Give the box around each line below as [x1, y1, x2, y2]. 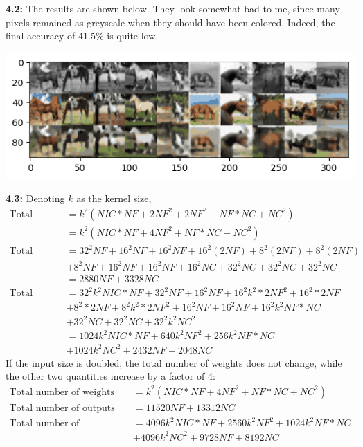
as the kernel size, [76, 191, 152, 206]
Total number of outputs [9, 403, 115, 413]
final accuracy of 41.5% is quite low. [6, 28, 159, 43]
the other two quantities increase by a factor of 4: [6, 369, 215, 383]
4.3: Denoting [6, 191, 65, 206]
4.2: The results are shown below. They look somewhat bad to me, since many [6, 1, 340, 15]
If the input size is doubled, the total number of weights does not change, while [6, 355, 342, 370]
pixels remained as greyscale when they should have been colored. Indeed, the [6, 15, 335, 29]
